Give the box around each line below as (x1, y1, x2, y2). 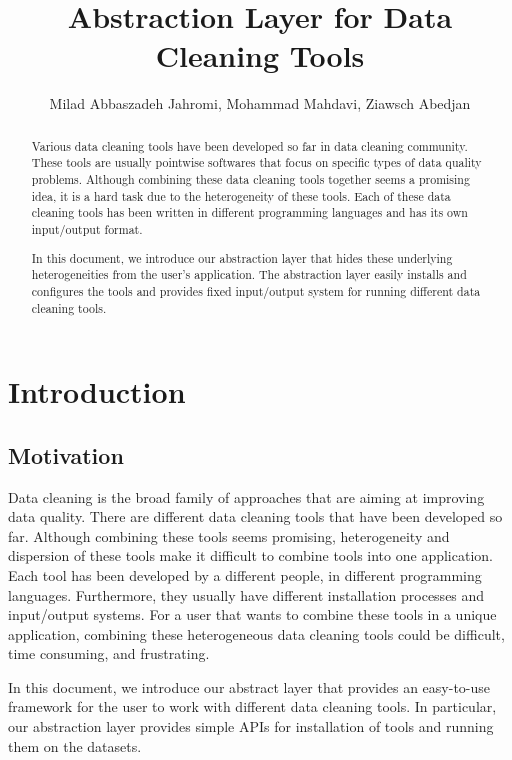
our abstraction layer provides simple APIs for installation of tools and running (8, 716, 494, 737)
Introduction (8, 371, 186, 412)
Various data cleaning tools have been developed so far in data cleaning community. (31, 137, 468, 154)
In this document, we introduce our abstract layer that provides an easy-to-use (8, 676, 491, 697)
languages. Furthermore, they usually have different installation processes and (8, 584, 485, 605)
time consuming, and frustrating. (8, 643, 210, 664)
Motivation (8, 439, 124, 470)
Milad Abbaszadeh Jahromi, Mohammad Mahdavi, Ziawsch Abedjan (49, 93, 471, 114)
